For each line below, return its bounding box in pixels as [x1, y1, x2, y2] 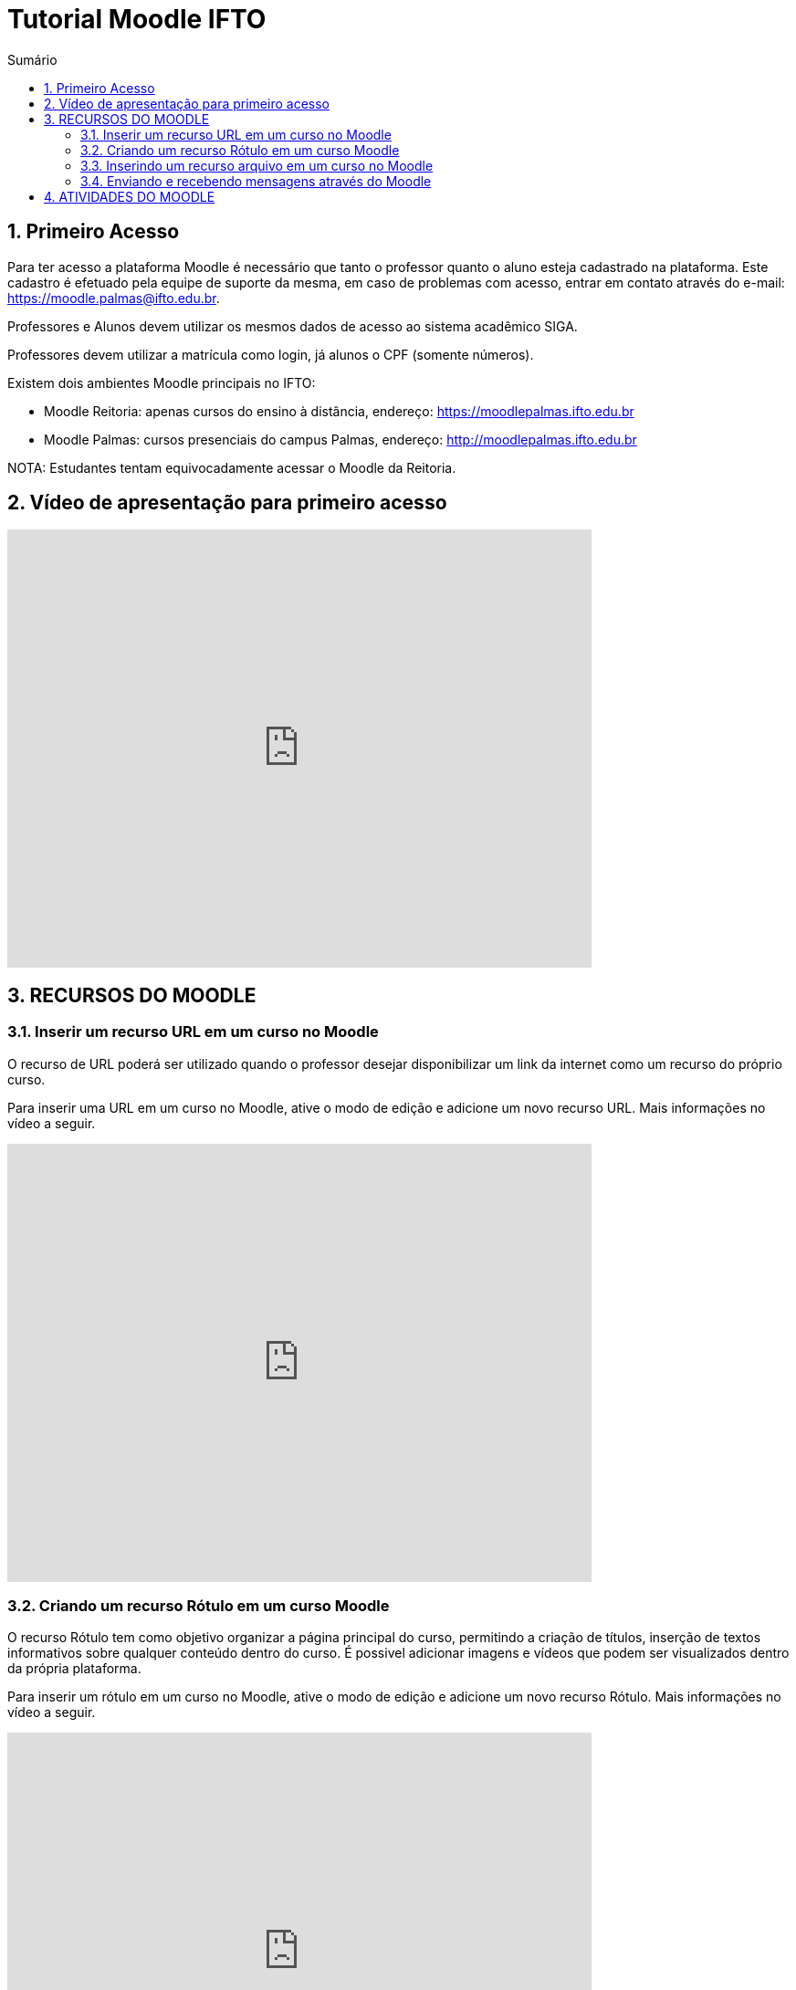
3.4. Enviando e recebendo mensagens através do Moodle [80, 173, 432, 189]
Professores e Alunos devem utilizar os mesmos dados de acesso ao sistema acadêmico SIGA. [7, 318, 578, 334]
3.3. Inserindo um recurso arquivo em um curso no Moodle [80, 157, 434, 173]
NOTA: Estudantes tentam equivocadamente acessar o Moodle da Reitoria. [7, 459, 456, 476]
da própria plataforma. [7, 1660, 141, 1677]
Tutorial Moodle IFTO [7, 4, 267, 35]
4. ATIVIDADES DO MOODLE [44, 188, 215, 204]
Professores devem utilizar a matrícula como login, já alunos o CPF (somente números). [7, 346, 534, 362]
